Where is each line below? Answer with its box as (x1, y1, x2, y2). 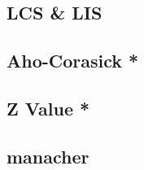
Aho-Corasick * (7, 48, 139, 73)
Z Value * (7, 95, 90, 120)
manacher (7, 143, 89, 168)
